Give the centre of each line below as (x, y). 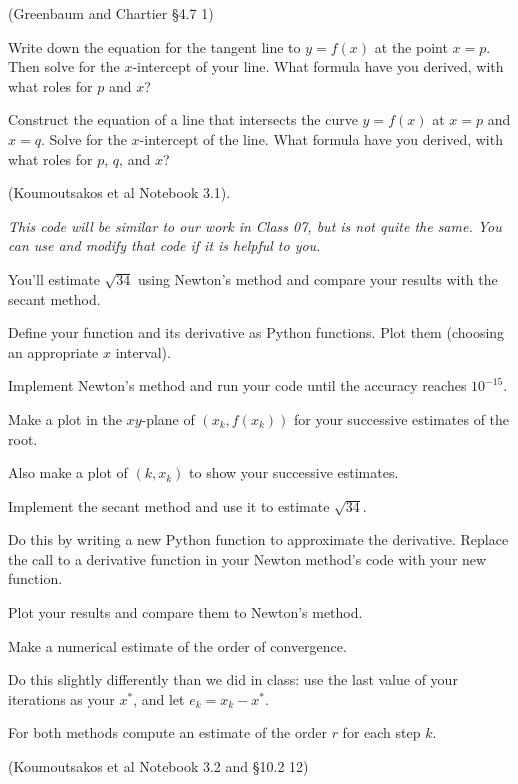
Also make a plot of (68, 472)
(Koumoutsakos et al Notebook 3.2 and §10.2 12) (158, 766)
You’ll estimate (54, 278)
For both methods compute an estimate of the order (167, 732)
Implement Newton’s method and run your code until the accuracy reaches (237, 385)
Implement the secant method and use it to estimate (169, 505)
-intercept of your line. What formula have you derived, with (318, 66)
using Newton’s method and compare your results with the (317, 278)
